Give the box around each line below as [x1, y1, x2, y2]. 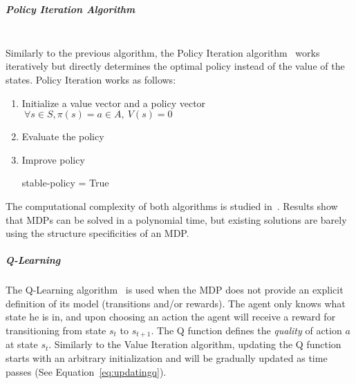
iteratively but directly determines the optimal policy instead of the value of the [6, 59, 345, 73]
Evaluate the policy [21, 129, 104, 144]
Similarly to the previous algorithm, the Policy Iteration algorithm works [6, 45, 320, 59]
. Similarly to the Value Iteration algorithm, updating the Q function [48, 337, 341, 352]
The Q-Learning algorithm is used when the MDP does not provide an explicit [6, 282, 344, 297]
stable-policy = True [21, 175, 109, 190]
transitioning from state [6, 323, 106, 338]
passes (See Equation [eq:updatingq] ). [6, 364, 167, 378]
